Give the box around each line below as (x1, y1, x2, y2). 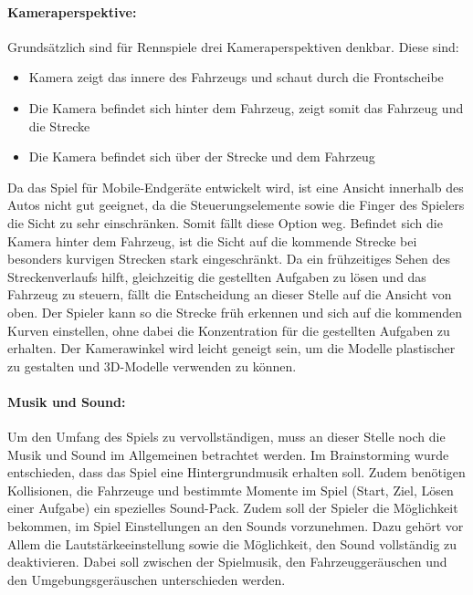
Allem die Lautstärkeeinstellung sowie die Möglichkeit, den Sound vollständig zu (7, 534, 457, 553)
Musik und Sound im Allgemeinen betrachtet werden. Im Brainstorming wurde (7, 444, 449, 464)
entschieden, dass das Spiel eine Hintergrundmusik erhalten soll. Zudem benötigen (7, 463, 466, 482)
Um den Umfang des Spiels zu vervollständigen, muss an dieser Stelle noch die (7, 427, 446, 446)
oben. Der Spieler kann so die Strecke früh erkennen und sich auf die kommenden (7, 302, 462, 321)
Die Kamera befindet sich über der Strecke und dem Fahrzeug (28, 147, 375, 166)
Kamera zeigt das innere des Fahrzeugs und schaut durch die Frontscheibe (28, 68, 444, 87)
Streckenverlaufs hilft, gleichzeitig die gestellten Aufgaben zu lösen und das (7, 266, 426, 286)
